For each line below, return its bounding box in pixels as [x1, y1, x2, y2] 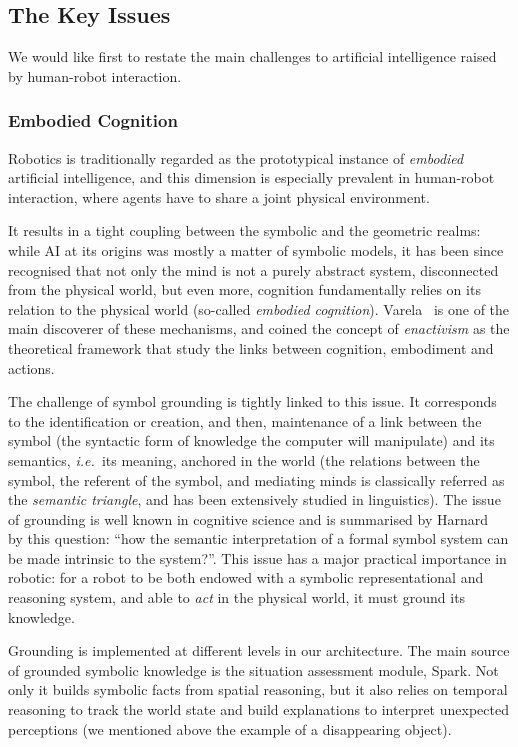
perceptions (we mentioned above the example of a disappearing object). [8, 718, 452, 739]
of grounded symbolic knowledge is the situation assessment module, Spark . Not [8, 659, 499, 680]
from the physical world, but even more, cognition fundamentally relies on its [8, 279, 481, 300]
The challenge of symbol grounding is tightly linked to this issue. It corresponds [8, 391, 497, 412]
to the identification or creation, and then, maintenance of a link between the [8, 410, 482, 431]
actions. [8, 357, 55, 378]
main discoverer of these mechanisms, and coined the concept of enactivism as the [8, 318, 510, 339]
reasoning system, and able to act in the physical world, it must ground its [8, 587, 466, 608]
